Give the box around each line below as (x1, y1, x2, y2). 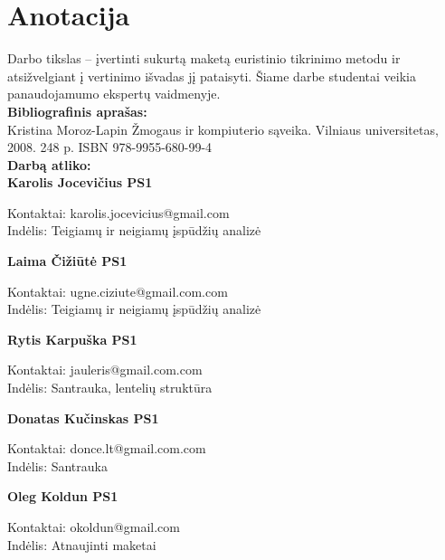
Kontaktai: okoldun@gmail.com (7, 517, 180, 536)
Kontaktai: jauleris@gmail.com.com (7, 360, 203, 379)
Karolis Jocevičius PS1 (7, 173, 153, 192)
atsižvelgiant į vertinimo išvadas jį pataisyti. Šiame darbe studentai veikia (7, 66, 416, 85)
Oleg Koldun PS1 (7, 487, 118, 506)
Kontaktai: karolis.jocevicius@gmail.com (7, 203, 230, 222)
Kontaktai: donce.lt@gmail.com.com (7, 439, 206, 458)
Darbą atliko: (7, 155, 91, 174)
